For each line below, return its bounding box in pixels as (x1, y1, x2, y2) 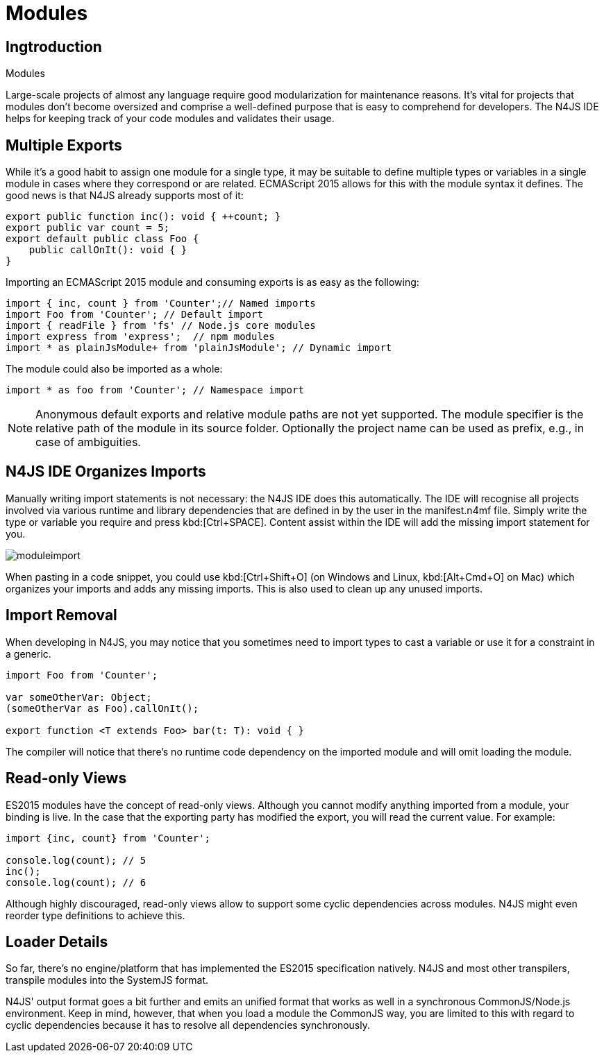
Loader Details (6, 932, 108, 950)
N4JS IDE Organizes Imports (6, 463, 206, 481)
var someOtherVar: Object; (6, 691, 152, 703)
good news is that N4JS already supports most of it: (6, 189, 244, 202)
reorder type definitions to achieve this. (6, 909, 185, 921)
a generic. (6, 647, 51, 660)
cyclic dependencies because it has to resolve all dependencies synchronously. (6, 1019, 370, 1032)
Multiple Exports (6, 136, 122, 154)
